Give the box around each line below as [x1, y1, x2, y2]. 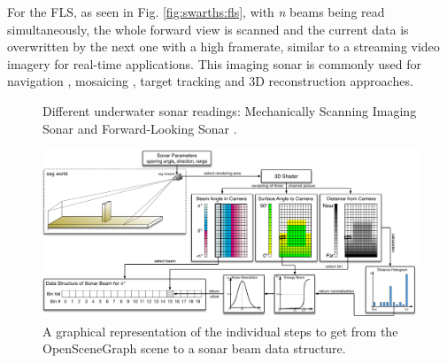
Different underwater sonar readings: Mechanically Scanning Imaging [42, 101, 417, 120]
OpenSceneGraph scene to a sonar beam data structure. [42, 339, 346, 358]
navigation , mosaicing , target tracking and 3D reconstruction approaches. [7, 72, 413, 90]
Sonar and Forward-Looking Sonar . [42, 119, 237, 137]
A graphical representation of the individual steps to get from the [42, 321, 398, 340]
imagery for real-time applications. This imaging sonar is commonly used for [7, 54, 422, 73]
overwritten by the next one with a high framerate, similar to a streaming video [7, 37, 440, 56]
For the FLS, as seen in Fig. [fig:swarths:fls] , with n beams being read [7, 3, 385, 20]
